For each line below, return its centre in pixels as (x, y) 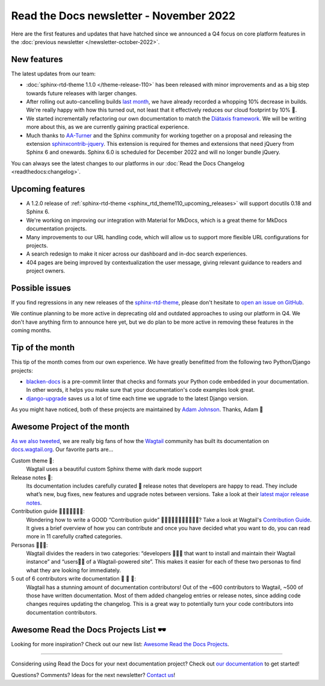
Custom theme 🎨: (32, 461)
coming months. (31, 330)
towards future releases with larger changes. (82, 93)
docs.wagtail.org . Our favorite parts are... (62, 450)
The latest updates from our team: (53, 74)
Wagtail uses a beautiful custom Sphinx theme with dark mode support (114, 469)
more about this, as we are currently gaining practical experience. (108, 127)
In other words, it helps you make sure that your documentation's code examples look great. (141, 390)
